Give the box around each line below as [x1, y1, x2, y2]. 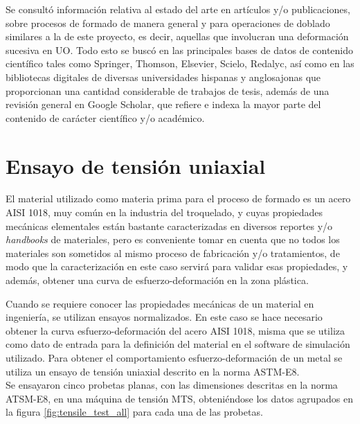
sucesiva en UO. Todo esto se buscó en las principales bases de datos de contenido [6, 42, 354, 57]
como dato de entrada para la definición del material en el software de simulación [6, 337, 350, 351]
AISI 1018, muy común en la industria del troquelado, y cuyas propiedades [6, 205, 323, 220]
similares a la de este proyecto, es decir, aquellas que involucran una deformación [6, 29, 349, 44]
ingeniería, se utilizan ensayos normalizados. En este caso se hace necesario [6, 310, 323, 324]
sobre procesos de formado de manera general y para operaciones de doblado [6, 15, 330, 30]
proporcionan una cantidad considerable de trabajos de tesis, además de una [6, 83, 330, 98]
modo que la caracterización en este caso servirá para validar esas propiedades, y [6, 259, 348, 274]
